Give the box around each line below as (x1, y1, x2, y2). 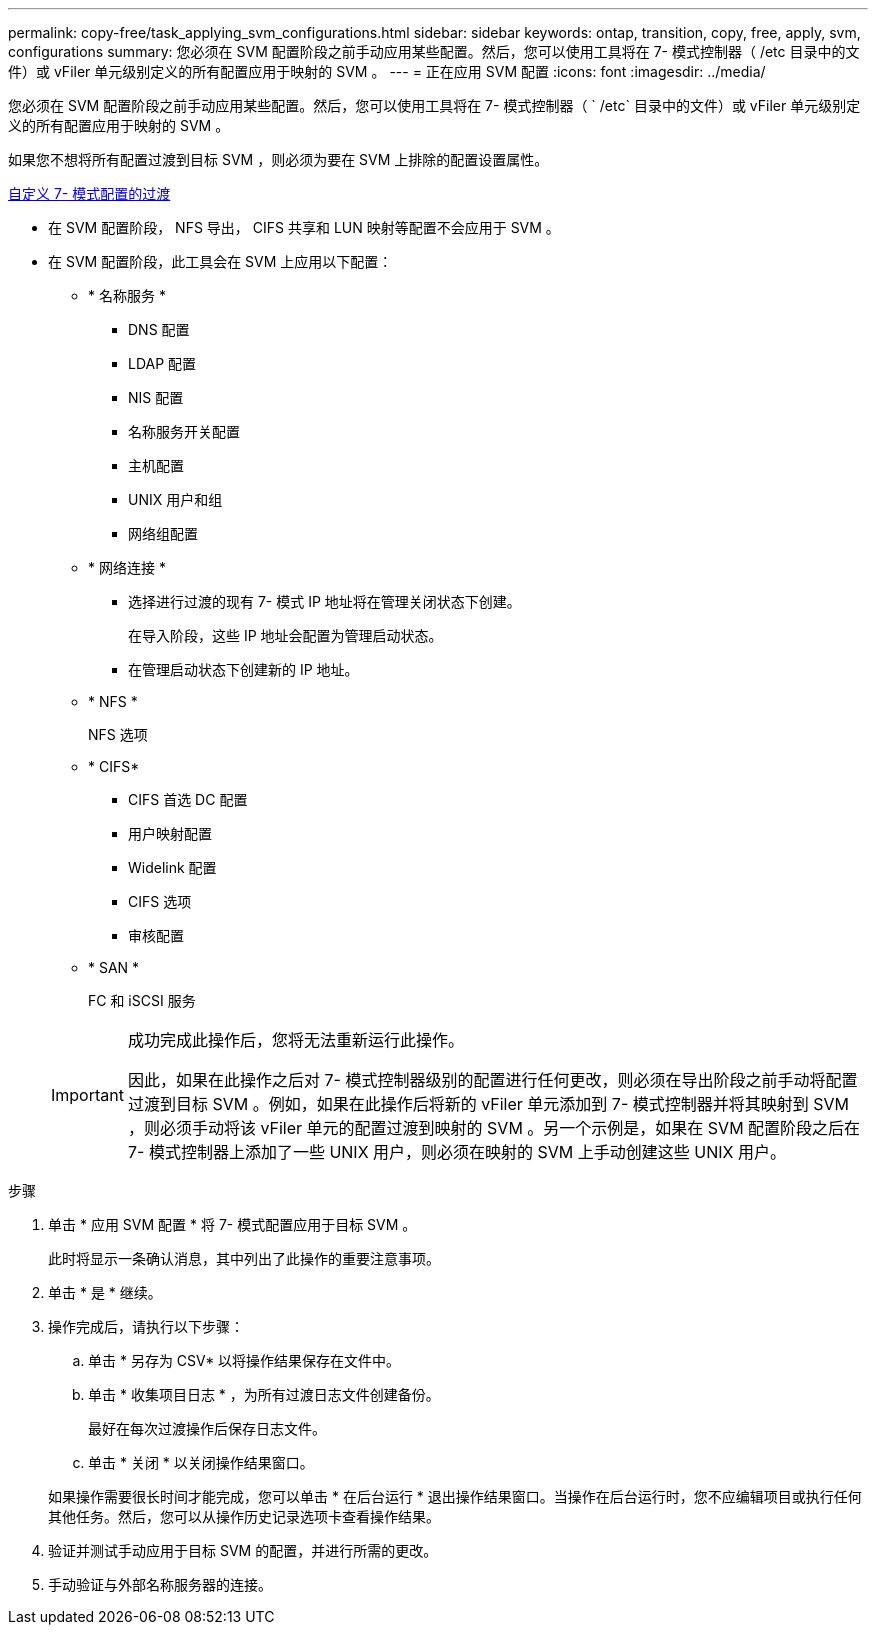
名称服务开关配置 (128, 423, 240, 440)
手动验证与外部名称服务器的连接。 (48, 1576, 272, 1593)
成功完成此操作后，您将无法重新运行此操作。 (127, 1030, 464, 1050)
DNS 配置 (128, 321, 190, 338)
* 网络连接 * (88, 559, 166, 576)
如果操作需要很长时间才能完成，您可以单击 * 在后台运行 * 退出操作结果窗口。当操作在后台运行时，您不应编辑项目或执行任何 (48, 1488, 862, 1505)
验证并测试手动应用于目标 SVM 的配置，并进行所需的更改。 (48, 1542, 438, 1559)
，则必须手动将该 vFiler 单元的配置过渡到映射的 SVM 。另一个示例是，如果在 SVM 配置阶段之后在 (127, 1118, 861, 1138)
